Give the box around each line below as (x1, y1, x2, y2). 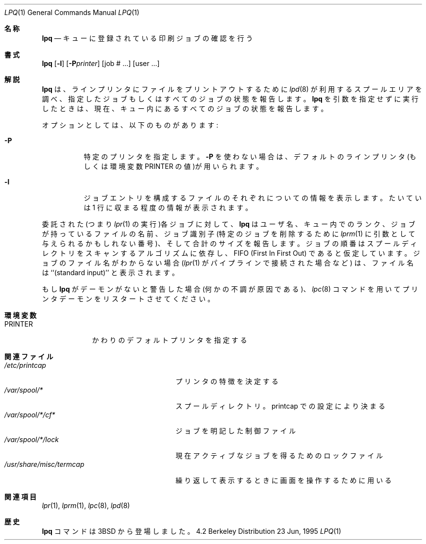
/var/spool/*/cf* (4, 411, 55, 419)
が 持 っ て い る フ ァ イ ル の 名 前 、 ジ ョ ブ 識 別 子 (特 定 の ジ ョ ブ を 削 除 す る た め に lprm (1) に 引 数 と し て (42, 230, 415, 238)
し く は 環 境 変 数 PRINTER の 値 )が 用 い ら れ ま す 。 (84, 162, 263, 170)
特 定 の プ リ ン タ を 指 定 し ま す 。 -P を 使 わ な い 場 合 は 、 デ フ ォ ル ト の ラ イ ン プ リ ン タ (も (84, 152, 416, 161)
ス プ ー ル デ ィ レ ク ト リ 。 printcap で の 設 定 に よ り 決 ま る (175, 402, 385, 410)
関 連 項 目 (4, 493, 36, 501)
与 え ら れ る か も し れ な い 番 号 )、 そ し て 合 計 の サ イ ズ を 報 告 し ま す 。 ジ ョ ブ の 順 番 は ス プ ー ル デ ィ (42, 239, 417, 247)
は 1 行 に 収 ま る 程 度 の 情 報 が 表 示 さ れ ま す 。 (84, 203, 252, 212)
